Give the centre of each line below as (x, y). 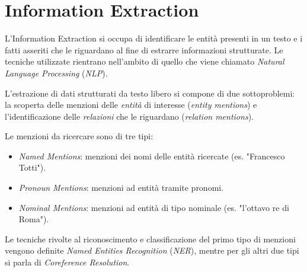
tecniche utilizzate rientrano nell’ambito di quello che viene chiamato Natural (145, 61)
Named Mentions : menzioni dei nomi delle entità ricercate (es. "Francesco (152, 156)
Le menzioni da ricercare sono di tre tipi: (79, 136)
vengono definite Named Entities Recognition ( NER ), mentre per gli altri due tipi (152, 250)
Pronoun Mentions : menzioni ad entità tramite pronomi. (121, 188)
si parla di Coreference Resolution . (67, 262)
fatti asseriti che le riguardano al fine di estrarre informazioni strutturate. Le (144, 49)
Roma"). (34, 219)
